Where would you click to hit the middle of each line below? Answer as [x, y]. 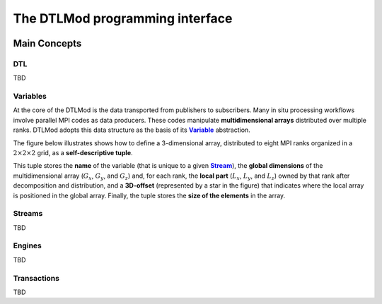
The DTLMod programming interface [123, 18]
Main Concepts [47, 43]
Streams [28, 214]
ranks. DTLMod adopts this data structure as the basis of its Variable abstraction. [132, 130]
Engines [27, 245]
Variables [30, 97]
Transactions [36, 278]
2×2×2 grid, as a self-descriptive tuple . [73, 153]
